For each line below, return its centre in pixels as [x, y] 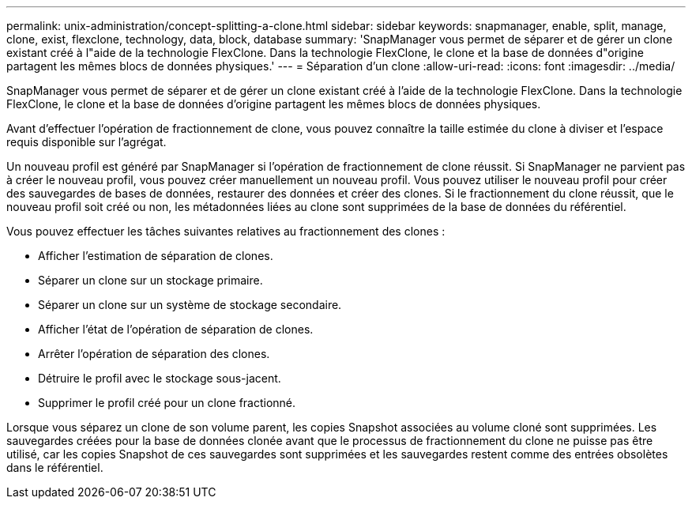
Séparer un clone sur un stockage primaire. [150, 280]
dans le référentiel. [55, 467]
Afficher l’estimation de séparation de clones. [156, 256]
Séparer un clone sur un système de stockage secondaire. [190, 305]
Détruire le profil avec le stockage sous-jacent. [160, 378]
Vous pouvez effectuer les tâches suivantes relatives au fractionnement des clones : [226, 231]
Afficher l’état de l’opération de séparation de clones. [176, 329]
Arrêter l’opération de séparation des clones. [154, 354]
